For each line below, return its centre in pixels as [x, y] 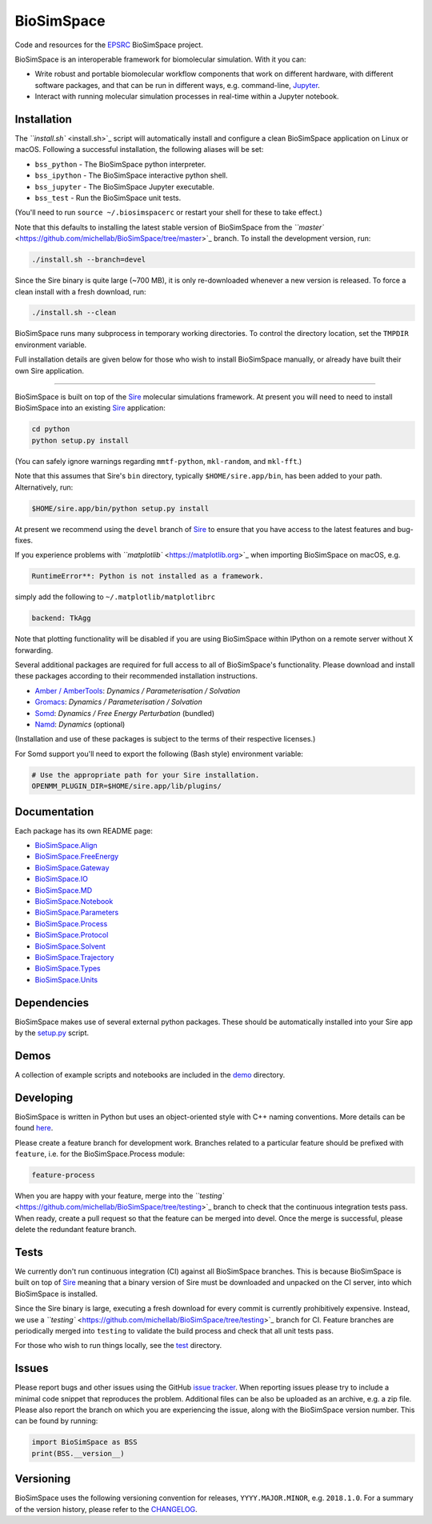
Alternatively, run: [44, 487]
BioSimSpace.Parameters [77, 913]
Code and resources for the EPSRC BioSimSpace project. [109, 45]
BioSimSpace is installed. [56, 1294]
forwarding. [34, 650]
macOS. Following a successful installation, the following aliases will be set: [139, 150]
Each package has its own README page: [84, 830]
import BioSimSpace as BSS [84, 1442]
